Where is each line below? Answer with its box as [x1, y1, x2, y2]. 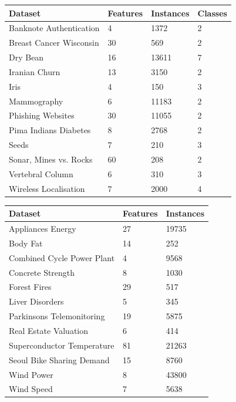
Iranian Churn [9, 65, 60, 77]
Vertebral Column [9, 167, 73, 180]
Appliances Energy [9, 222, 76, 235]
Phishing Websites [9, 109, 75, 121]
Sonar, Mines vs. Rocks [9, 153, 93, 165]
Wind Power [9, 368, 53, 380]
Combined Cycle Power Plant [9, 251, 115, 264]
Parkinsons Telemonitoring [9, 310, 105, 322]
